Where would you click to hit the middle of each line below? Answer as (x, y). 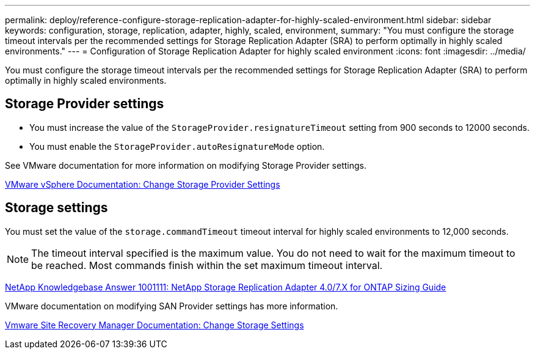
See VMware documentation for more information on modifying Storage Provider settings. (186, 165)
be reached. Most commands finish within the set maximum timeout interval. (207, 265)
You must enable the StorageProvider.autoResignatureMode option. (177, 146)
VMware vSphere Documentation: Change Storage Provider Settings (143, 184)
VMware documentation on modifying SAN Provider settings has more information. (172, 306)
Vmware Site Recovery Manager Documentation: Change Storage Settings (155, 325)
